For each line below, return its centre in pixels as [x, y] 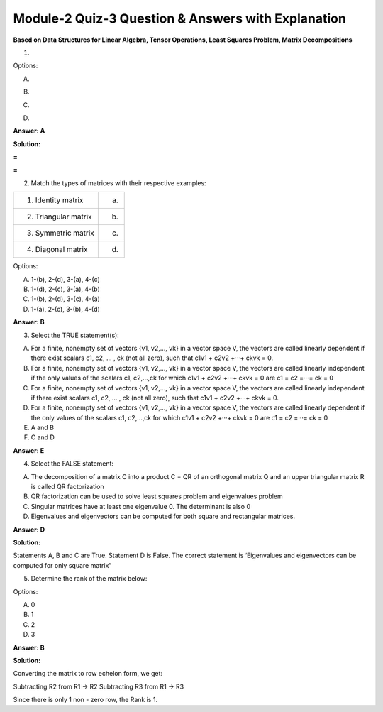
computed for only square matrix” [62, 565]
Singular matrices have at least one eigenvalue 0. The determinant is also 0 [141, 506]
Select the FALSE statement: [72, 464]
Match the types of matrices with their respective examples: [118, 183]
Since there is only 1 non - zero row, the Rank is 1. [85, 700]
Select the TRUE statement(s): [75, 335]
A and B [43, 428]
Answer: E [29, 450]
